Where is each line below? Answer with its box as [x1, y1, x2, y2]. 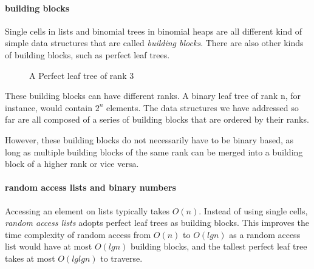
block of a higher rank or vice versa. [5, 157, 139, 170]
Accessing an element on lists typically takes [5, 204, 169, 217]
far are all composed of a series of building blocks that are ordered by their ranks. [5, 113, 309, 126]
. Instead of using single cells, [199, 204, 308, 217]
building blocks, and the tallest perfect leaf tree [131, 240, 307, 253]
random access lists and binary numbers [5, 181, 176, 194]
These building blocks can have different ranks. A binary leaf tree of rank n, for [5, 89, 301, 102]
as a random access [229, 228, 301, 240]
